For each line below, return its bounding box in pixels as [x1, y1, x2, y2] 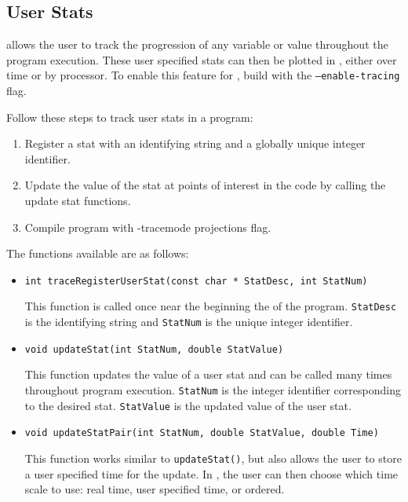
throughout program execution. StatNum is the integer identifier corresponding [24, 382, 401, 398]
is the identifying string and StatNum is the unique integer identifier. [24, 313, 353, 330]
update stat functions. [24, 192, 131, 209]
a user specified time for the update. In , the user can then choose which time [24, 465, 399, 482]
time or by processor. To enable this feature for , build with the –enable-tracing [6, 67, 400, 83]
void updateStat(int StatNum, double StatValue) [24, 343, 284, 355]
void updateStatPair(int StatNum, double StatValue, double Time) [24, 427, 379, 439]
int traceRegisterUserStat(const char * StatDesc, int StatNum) [24, 275, 368, 287]
